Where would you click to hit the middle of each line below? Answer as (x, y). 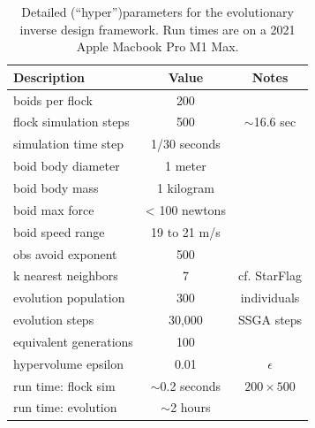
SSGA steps (270, 320)
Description (49, 76)
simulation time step (68, 144)
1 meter (186, 166)
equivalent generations (73, 341)
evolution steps (54, 320)
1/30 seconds (186, 144)
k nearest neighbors (66, 275)
